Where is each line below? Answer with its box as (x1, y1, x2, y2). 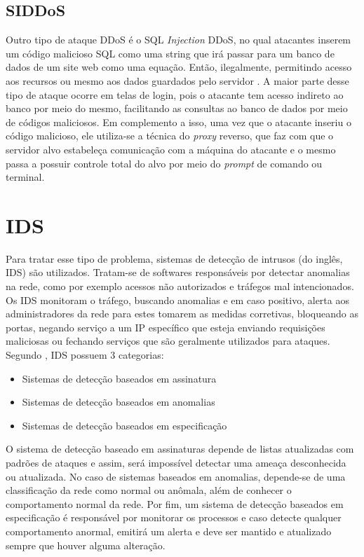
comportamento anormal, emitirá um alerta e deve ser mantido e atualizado (6, 523, 332, 538)
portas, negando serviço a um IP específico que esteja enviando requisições (6, 319, 325, 334)
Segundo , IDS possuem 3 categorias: (6, 348, 164, 362)
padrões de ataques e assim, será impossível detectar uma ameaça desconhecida (6, 455, 346, 469)
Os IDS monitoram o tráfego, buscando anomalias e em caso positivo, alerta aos (6, 292, 349, 307)
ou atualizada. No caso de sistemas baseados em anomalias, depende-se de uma (6, 469, 346, 483)
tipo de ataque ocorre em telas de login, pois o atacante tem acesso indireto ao (6, 87, 344, 102)
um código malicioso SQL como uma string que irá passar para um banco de (6, 46, 335, 60)
